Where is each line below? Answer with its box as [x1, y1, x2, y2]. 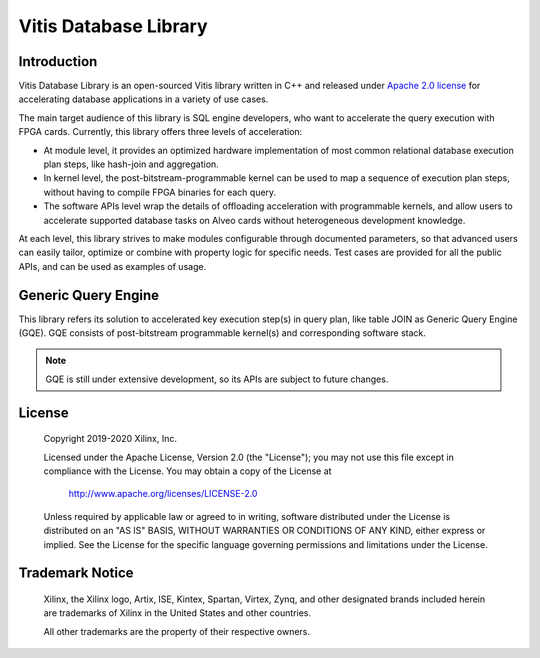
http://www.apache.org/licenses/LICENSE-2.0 [68, 488, 258, 500]
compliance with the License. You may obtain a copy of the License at [43, 465, 332, 477]
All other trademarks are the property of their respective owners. [43, 625, 310, 637]
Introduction [18, 53, 98, 70]
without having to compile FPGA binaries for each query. [43, 186, 277, 198]
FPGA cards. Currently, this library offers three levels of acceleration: [18, 126, 303, 138]
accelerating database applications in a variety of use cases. [18, 93, 269, 105]
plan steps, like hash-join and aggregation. [43, 158, 219, 170]
